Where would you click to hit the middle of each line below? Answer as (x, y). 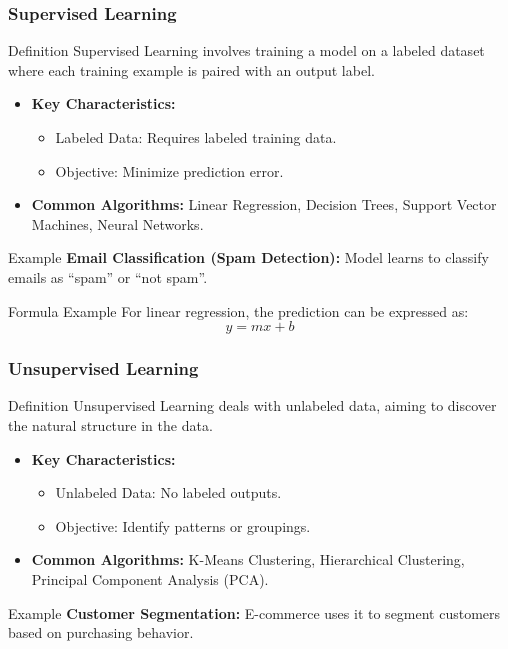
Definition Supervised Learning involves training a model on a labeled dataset (246, 50)
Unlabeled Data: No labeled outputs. (168, 492)
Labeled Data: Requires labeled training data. (196, 137)
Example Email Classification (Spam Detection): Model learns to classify (248, 257)
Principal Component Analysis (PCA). (150, 578)
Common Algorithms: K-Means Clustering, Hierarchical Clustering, (248, 559)
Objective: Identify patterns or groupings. (183, 525)
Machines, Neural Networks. (117, 223)
